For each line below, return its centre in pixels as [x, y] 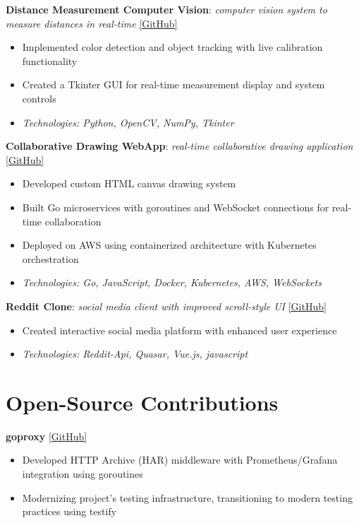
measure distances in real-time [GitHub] [92, 23]
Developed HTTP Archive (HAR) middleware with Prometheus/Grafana [180, 460]
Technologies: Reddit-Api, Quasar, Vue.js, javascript [135, 354]
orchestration [50, 258]
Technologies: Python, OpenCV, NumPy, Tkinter [128, 122]
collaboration [73, 221]
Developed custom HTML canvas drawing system [129, 183]
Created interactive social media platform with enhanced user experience [179, 330]
